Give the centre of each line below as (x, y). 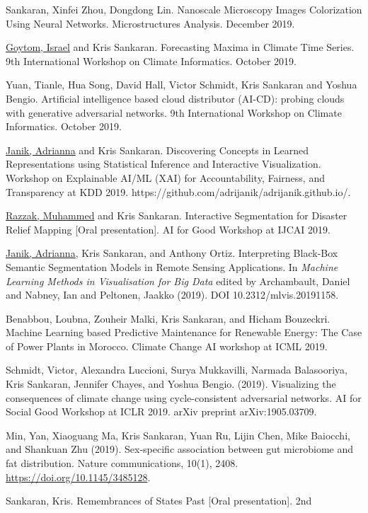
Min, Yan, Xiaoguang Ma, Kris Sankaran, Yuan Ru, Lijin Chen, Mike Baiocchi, (178, 435)
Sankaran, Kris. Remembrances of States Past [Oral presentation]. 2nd (159, 501)
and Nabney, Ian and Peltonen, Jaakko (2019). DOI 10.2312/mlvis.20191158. (172, 295)
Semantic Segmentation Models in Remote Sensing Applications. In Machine (172, 266)
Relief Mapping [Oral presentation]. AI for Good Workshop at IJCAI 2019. (168, 229)
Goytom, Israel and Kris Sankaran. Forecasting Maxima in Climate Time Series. (180, 47)
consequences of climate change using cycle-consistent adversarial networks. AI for (184, 397)
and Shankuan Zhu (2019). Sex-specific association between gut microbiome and (180, 449)
